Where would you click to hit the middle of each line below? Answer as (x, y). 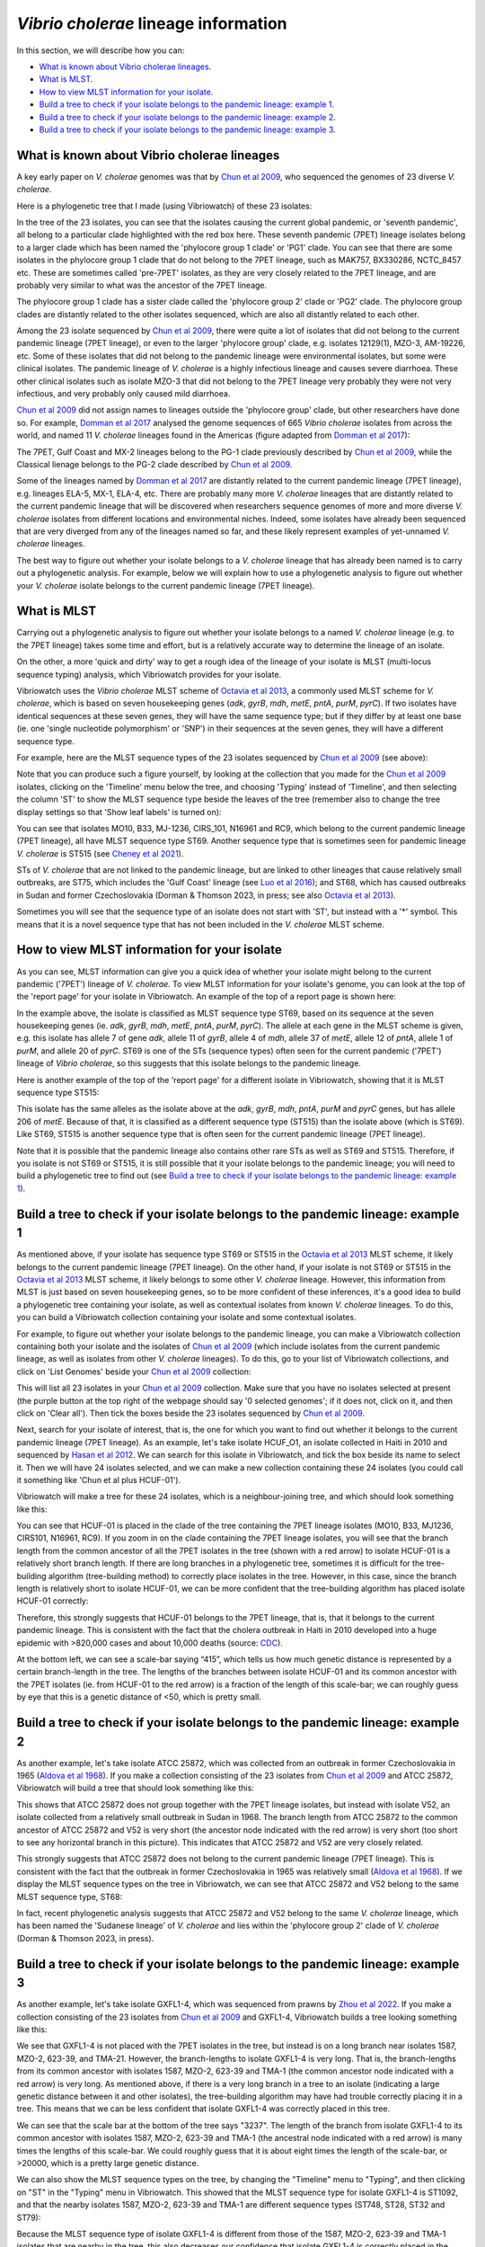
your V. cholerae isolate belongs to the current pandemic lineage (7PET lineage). (166, 585)
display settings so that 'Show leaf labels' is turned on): (119, 812)
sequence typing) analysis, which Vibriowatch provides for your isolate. (149, 674)
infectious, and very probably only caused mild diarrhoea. (123, 394)
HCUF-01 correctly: (53, 1601)
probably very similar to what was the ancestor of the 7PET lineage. (142, 285)
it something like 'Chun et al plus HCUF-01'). (99, 1479)
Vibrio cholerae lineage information (152, 23)
